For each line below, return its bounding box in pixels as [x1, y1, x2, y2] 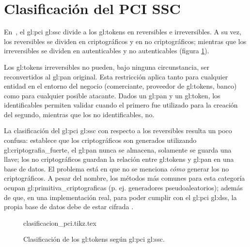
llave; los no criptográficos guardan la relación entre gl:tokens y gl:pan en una [4, 154, 234, 164]
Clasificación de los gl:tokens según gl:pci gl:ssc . [23, 234, 165, 244]
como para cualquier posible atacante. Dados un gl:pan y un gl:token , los [4, 90, 220, 100]
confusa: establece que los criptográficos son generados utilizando [4, 135, 197, 145]
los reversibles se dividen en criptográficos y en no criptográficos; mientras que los [4, 36, 247, 46]
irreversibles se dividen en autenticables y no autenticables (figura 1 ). [4, 46, 209, 56]
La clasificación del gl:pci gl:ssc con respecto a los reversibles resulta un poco [4, 125, 232, 136]
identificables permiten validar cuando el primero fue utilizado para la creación [4, 100, 238, 110]
